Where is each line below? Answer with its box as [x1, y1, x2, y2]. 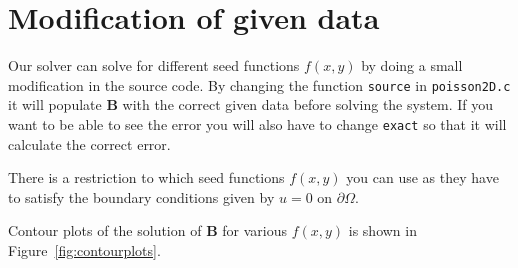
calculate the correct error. [8, 133, 171, 154]
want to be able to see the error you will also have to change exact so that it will [8, 113, 507, 134]
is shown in [348, 220, 417, 241]
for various [222, 220, 287, 241]
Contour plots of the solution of [8, 220, 202, 241]
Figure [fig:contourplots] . [8, 240, 161, 260]
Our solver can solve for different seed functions [8, 55, 300, 76]
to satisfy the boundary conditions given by [8, 186, 275, 207]
